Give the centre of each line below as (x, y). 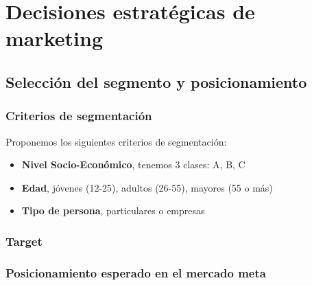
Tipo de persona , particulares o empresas (113, 210)
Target (24, 241)
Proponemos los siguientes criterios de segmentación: (116, 141)
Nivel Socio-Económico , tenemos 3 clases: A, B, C (133, 164)
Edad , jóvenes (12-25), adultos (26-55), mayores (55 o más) (147, 187)
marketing (55, 38)
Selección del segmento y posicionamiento (156, 81)
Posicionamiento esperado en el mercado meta (136, 272)
